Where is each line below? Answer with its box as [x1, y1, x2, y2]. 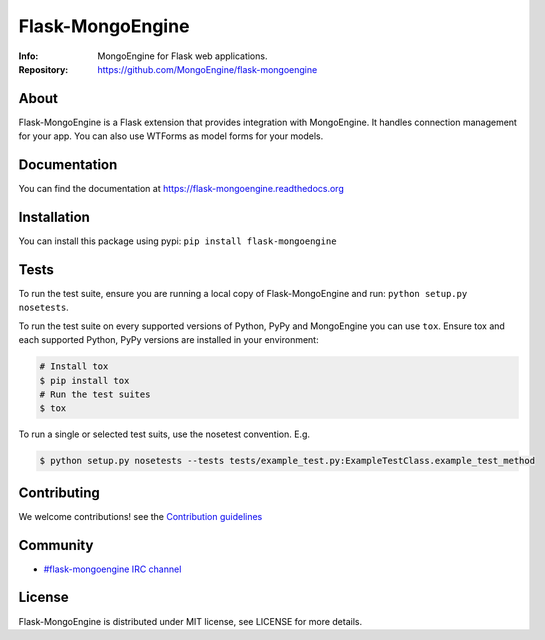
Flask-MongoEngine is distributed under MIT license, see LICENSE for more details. [18, 615, 363, 627]
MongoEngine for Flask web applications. [97, 50, 268, 62]
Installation [18, 208, 90, 225]
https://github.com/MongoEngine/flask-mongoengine [97, 63, 318, 75]
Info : [18, 50, 39, 62]
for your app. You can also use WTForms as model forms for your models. [18, 130, 324, 142]
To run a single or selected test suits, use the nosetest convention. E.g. [18, 428, 310, 440]
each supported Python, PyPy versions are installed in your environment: [18, 334, 319, 346]
